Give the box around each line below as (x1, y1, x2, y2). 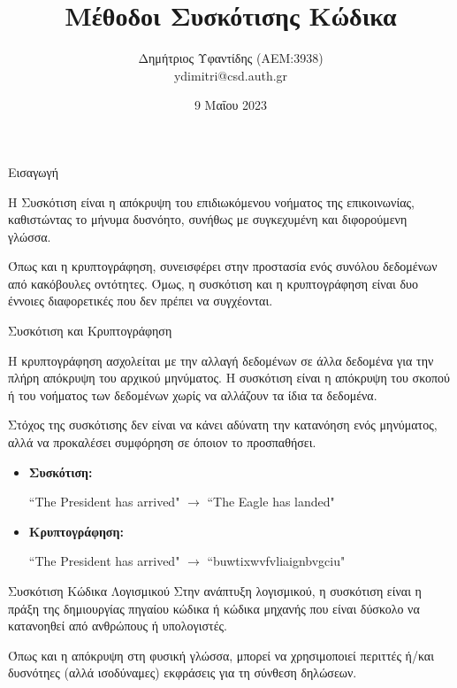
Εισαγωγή (8, 162, 59, 181)
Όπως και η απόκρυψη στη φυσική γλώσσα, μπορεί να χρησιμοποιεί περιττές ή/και (8, 645, 434, 664)
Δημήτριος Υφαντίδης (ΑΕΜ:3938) (138, 49, 324, 67)
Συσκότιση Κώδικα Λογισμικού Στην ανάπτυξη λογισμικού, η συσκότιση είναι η (8, 582, 422, 599)
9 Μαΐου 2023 (194, 96, 268, 114)
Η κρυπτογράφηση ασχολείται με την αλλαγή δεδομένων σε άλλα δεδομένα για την (8, 351, 434, 369)
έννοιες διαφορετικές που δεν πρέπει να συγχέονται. (8, 291, 273, 310)
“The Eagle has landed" (207, 492, 335, 511)
